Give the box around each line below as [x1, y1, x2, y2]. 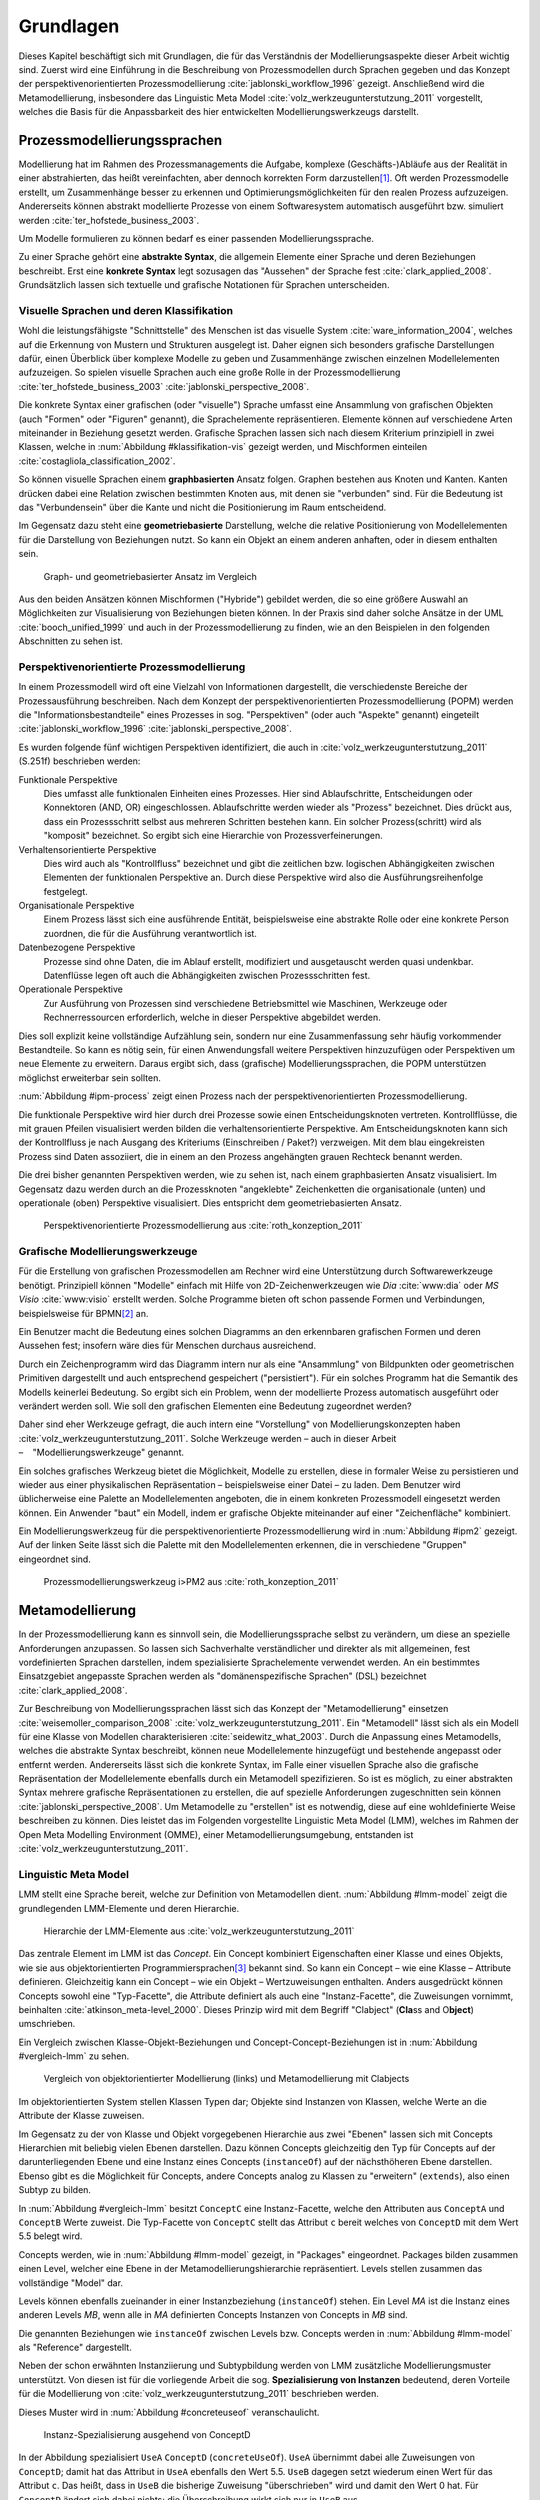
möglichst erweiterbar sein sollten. [18, 1071, 162, 1084]
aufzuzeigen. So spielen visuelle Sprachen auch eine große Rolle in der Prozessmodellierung [18, 366, 401, 379]
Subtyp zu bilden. [18, 2184, 92, 2196]
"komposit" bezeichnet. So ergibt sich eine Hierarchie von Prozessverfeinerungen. [43, 830, 384, 842]
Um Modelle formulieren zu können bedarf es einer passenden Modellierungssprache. [18, 232, 375, 244]
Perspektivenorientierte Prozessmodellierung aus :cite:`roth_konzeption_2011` [43, 1220, 364, 1232]
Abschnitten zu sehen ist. [18, 635, 124, 647]
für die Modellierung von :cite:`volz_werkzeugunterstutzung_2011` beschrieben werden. [18, 2388, 380, 2400]
